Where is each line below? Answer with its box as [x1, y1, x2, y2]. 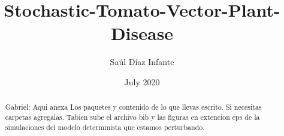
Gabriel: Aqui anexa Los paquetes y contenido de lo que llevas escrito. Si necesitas [5, 102, 262, 112]
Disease [110, 21, 174, 45]
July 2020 [124, 75, 160, 88]
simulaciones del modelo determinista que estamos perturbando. [5, 122, 205, 132]
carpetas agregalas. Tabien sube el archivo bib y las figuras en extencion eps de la [5, 112, 260, 122]
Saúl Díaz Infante [110, 55, 174, 68]
